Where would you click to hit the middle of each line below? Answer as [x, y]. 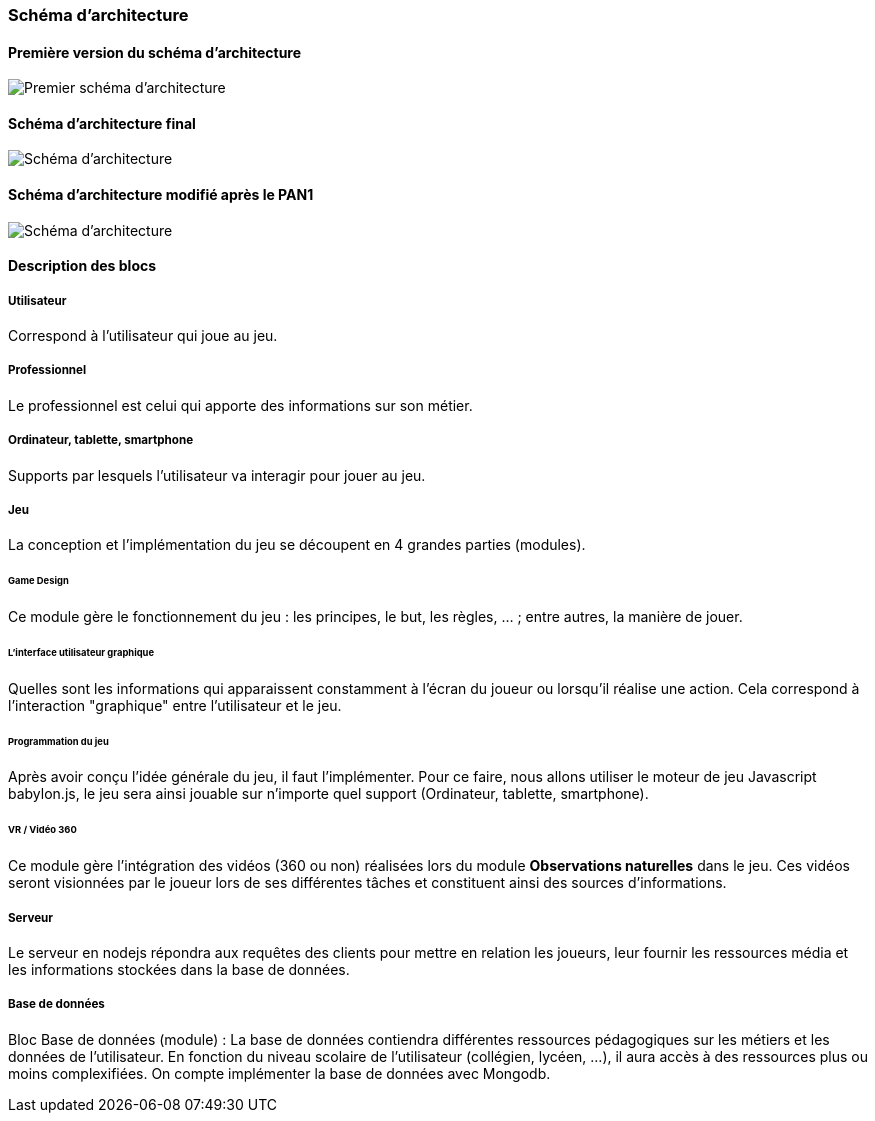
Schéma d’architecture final [102, 123]
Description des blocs [82, 266]
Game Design [38, 581]
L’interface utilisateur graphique [81, 652]
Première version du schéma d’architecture [155, 52]
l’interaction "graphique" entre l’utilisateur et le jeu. [175, 705]
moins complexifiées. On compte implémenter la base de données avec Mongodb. [279, 1073]
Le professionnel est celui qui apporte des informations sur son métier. [240, 405]
